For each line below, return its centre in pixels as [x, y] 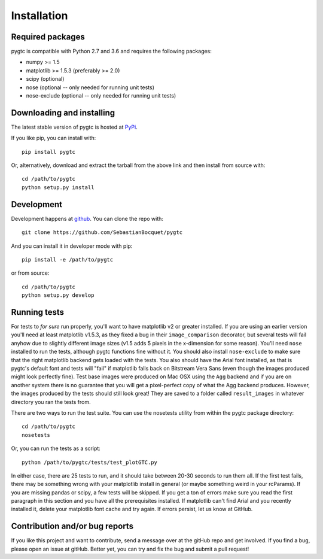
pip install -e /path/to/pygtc [68, 259]
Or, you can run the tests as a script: [56, 448]
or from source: [30, 273]
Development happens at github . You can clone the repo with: [87, 218]
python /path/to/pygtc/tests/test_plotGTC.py [90, 462]
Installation [39, 16]
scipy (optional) [45, 79]
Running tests [38, 312]
